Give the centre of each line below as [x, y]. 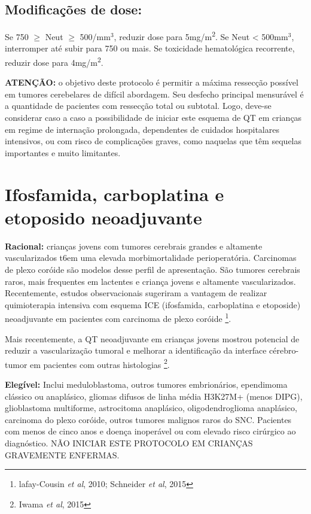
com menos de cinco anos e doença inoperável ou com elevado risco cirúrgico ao [150, 431]
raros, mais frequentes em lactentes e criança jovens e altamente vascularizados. [150, 281]
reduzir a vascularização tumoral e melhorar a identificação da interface [136, 350]
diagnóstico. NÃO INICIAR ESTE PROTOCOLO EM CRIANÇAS [129, 442]
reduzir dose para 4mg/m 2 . [54, 61]
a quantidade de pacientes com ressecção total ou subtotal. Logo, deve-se [138, 106]
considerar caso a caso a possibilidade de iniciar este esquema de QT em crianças [153, 118]
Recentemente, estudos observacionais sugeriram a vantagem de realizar [136, 293]
